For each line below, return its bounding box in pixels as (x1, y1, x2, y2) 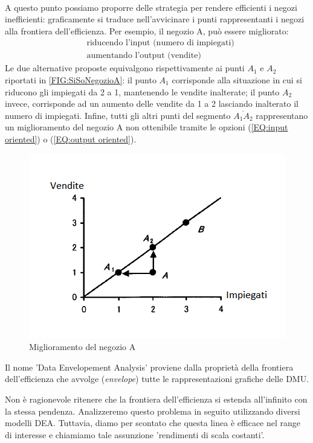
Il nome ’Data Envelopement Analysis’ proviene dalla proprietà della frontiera (5, 360, 294, 373)
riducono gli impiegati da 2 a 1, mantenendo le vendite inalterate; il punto (5, 85, 280, 98)
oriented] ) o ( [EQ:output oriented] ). (5, 133, 137, 145)
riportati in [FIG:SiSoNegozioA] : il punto (5, 74, 156, 86)
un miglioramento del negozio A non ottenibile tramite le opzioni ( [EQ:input (5, 121, 288, 133)
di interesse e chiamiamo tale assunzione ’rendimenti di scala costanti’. (5, 428, 265, 441)
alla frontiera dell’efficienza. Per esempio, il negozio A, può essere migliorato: (5, 24, 289, 37)
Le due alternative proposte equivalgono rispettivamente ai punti (5, 62, 245, 74)
